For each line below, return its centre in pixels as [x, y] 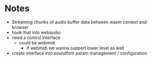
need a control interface [36, 38]
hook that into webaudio [36, 32]
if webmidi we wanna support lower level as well [75, 48]
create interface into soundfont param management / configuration [79, 53]
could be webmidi [37, 42]
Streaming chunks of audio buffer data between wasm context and [79, 22]
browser [20, 27]
